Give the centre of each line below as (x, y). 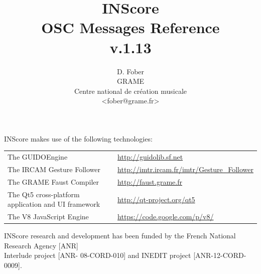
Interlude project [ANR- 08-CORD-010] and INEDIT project (98, 255)
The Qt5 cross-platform (44, 194)
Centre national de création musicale (130, 91)
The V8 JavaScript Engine (48, 217)
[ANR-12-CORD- (220, 255)
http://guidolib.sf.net (150, 157)
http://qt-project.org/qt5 (156, 199)
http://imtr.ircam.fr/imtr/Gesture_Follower (185, 169)
